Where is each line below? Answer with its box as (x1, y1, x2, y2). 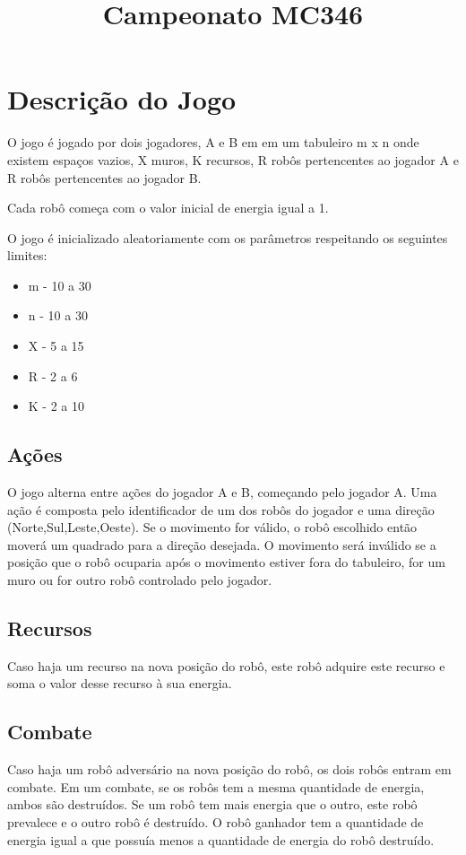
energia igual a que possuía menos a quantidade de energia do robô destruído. (7, 830, 435, 849)
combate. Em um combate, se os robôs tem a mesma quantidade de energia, (7, 777, 425, 796)
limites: (7, 246, 47, 265)
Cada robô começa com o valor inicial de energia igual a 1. (7, 198, 329, 217)
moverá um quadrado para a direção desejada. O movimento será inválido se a (7, 535, 436, 554)
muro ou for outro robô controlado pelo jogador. (7, 571, 272, 589)
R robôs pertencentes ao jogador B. (7, 168, 202, 187)
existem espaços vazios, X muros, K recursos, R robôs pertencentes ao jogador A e (7, 150, 459, 169)
